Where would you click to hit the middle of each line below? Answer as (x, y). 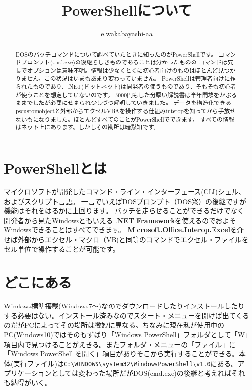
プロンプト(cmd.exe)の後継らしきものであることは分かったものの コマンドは (124, 62)
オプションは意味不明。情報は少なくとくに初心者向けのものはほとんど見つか (131, 70)
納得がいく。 (31, 382)
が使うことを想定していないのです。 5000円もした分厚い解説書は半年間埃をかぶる (126, 94)
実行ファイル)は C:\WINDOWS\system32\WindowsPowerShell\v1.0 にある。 (126, 363)
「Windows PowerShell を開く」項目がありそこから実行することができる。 (121, 354)
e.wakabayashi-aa (127, 33)
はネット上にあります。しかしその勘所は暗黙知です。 (87, 127)
